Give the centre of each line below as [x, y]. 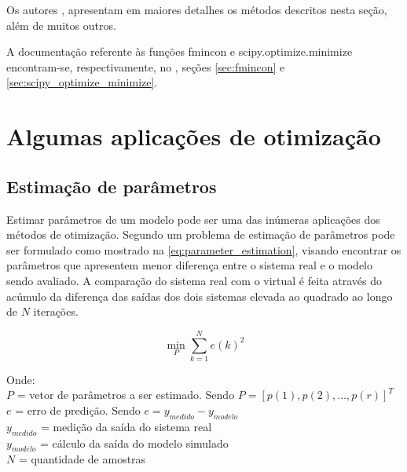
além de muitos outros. [61, 25]
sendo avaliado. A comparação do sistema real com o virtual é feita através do [194, 280]
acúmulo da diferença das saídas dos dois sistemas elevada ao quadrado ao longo [200, 296]
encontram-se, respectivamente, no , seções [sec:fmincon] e [146, 66]
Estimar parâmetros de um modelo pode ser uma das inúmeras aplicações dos [193, 219]
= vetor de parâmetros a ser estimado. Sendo [126, 395]
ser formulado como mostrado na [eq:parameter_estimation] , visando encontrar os [204, 249]
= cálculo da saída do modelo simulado [134, 443]
